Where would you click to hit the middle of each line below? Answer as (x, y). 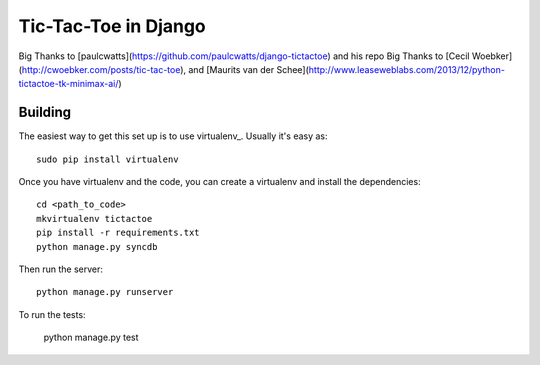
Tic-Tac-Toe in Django (112, 26)
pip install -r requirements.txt (118, 233)
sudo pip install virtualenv (107, 159)
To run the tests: (52, 314)
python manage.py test (91, 337)
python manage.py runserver (105, 292)
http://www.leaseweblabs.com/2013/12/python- (406, 69)
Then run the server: (61, 269)
